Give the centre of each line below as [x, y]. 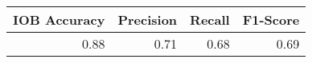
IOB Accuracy [59, 20]
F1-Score [271, 20]
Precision [148, 20]
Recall [210, 20]
